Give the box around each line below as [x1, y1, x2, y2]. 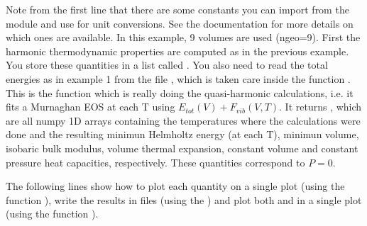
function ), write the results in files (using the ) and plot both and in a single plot [6, 192, 362, 207]
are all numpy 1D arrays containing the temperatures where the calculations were [6, 113, 361, 128]
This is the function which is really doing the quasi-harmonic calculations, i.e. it [6, 85, 354, 100]
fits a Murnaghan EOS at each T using [6, 99, 175, 114]
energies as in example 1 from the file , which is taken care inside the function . [6, 71, 351, 86]
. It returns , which [279, 99, 362, 114]
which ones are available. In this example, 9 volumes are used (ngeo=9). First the [6, 30, 361, 45]
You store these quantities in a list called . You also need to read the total [6, 57, 328, 72]
